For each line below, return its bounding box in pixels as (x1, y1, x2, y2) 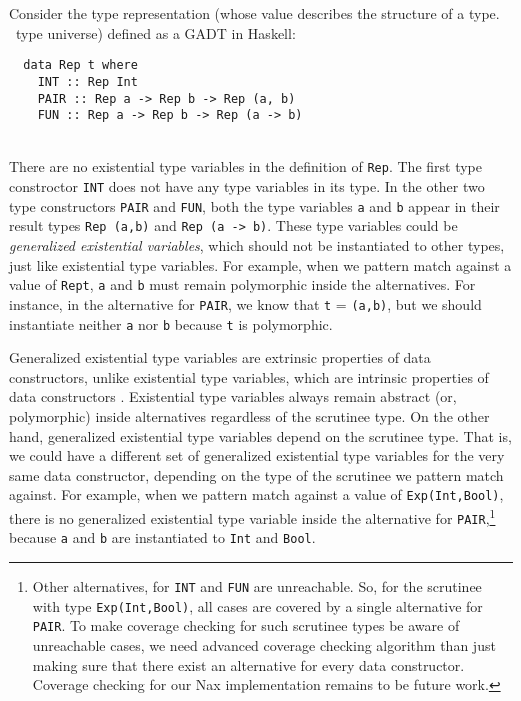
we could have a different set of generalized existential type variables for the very (9, 445, 505, 466)
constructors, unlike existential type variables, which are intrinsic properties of (9, 366, 489, 387)
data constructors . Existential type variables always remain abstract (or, (9, 386, 457, 407)
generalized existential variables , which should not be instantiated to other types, (9, 235, 505, 256)
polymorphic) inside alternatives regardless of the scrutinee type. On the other (9, 405, 490, 426)
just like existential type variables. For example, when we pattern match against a (9, 254, 512, 275)
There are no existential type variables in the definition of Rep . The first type (9, 156, 482, 177)
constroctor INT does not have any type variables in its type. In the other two (9, 176, 485, 197)
